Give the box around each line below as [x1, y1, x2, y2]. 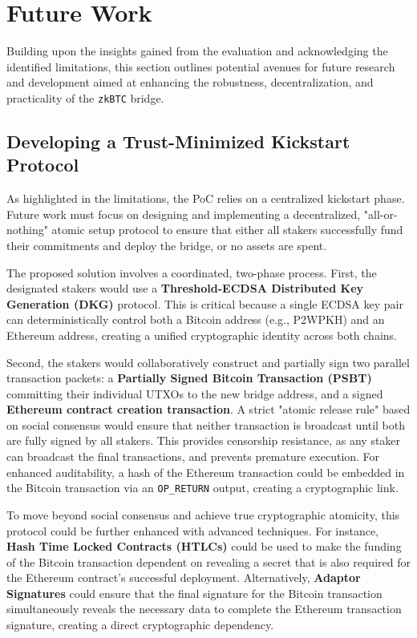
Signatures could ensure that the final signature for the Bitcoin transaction [6, 584, 383, 601]
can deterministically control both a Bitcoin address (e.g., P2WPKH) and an [6, 311, 385, 328]
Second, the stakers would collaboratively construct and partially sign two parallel [6, 353, 410, 370]
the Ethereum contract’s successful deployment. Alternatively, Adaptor [6, 569, 361, 586]
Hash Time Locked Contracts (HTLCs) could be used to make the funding [6, 538, 402, 555]
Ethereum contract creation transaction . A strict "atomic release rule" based [6, 401, 411, 418]
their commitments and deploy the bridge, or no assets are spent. [6, 236, 327, 253]
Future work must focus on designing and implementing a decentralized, [6, 205, 361, 222]
